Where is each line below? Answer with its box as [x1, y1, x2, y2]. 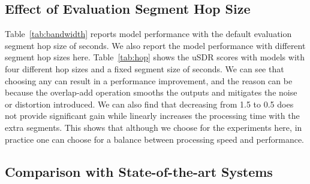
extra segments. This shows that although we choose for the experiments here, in [5, 121, 302, 133]
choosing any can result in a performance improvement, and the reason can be [5, 74, 293, 87]
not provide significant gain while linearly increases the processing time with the [5, 109, 300, 122]
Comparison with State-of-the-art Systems [5, 162, 273, 180]
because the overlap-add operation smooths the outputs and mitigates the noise [5, 86, 297, 99]
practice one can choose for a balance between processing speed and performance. [5, 133, 305, 145]
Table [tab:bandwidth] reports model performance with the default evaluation [5, 27, 292, 40]
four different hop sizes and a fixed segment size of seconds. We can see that [5, 62, 284, 75]
